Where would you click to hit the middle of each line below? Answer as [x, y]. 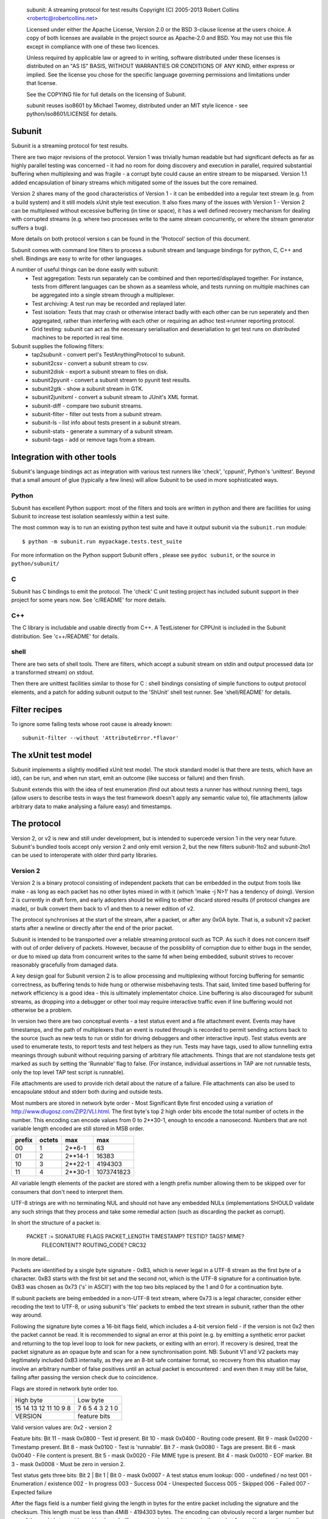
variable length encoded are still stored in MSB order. [78, 1128]
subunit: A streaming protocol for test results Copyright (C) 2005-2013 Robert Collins [133, 10]
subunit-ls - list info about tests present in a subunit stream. [107, 423]
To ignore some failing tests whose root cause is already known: [92, 724]
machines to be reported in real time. [78, 338]
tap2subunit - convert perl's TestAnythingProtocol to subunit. [108, 355]
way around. [27, 1315]
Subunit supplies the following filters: [58, 346]
